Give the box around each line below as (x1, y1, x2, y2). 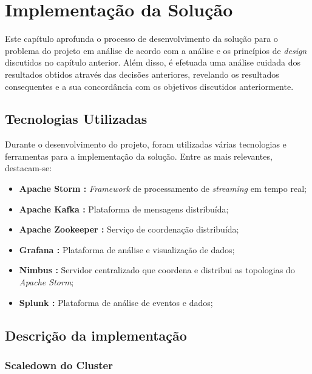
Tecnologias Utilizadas (5, 109, 148, 128)
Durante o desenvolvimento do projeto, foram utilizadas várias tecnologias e (5, 138, 287, 151)
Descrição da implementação (5, 325, 187, 344)
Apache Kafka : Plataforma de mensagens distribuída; (19, 202, 229, 215)
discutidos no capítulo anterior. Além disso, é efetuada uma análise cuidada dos (5, 56, 301, 69)
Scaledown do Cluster (5, 357, 113, 372)
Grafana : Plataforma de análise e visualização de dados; (19, 243, 235, 256)
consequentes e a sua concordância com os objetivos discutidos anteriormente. (5, 80, 294, 92)
